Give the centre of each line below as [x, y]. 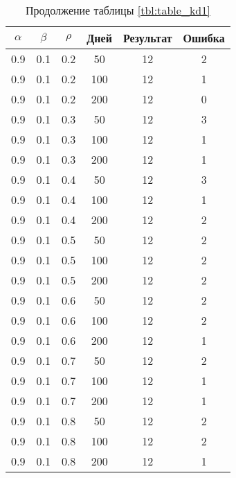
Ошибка [204, 38]
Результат [147, 38]
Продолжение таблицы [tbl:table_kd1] [118, 10]
